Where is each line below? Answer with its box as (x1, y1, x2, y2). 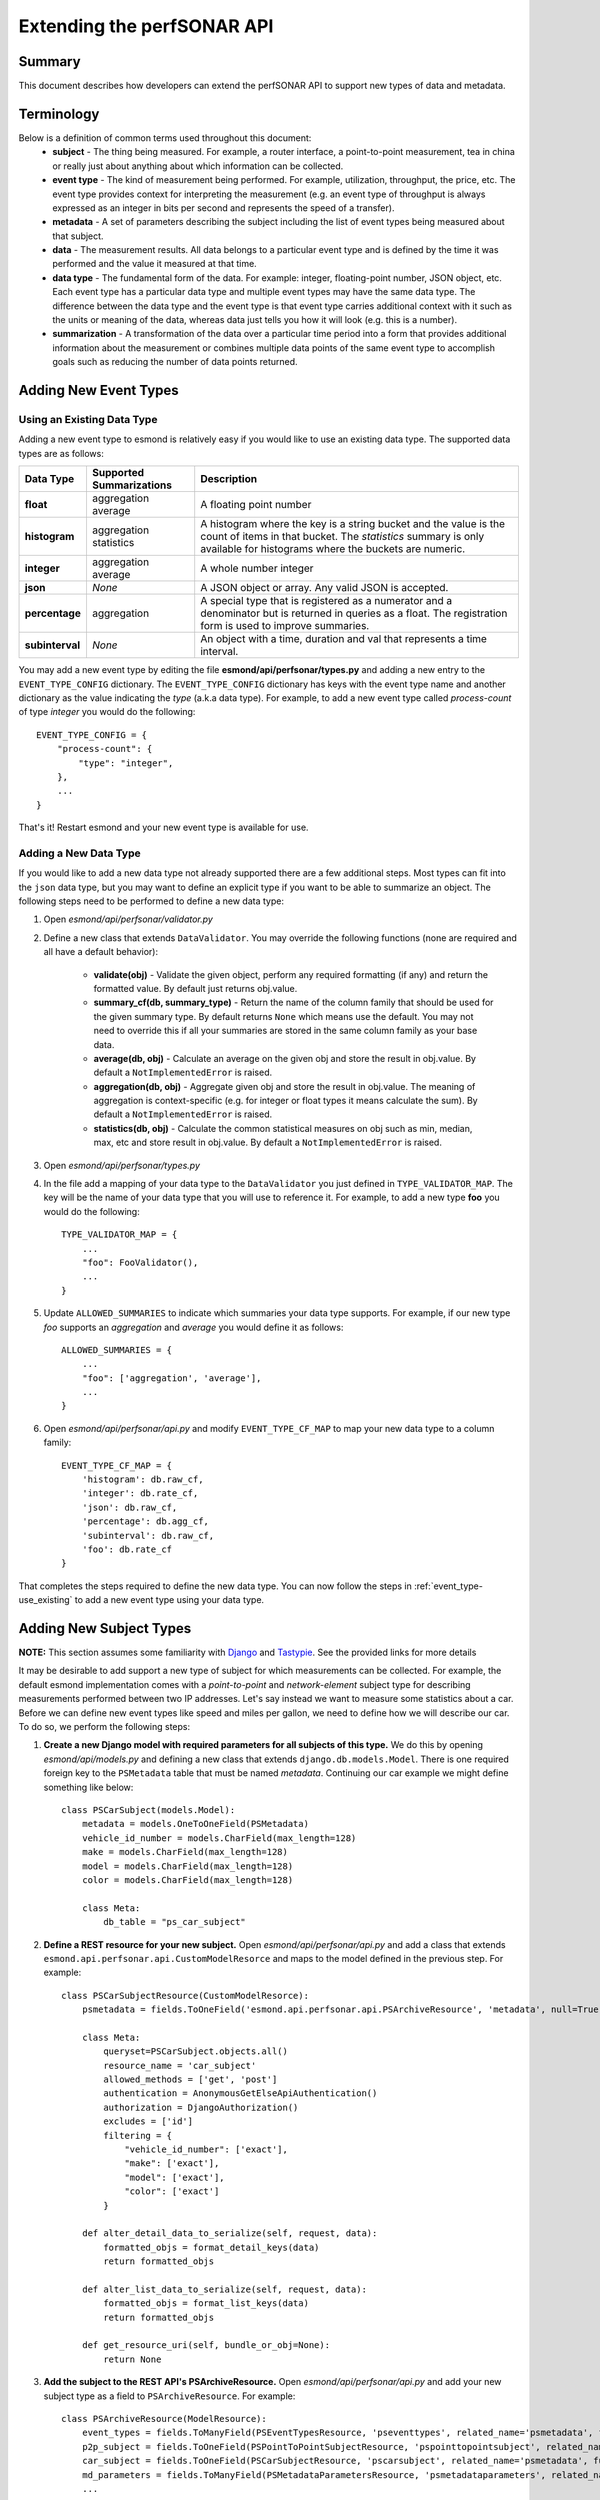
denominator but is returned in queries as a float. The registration (200, 606, 508, 620)
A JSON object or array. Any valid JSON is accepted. (200, 581, 449, 595)
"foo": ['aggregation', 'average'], (81, 1372, 262, 1384)
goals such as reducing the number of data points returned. (52, 356, 299, 368)
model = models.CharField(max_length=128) (81, 1860, 294, 1872)
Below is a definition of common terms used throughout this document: (18, 131, 312, 144)
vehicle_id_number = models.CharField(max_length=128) (81, 1832, 357, 1844)
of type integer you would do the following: (18, 706, 196, 718)
